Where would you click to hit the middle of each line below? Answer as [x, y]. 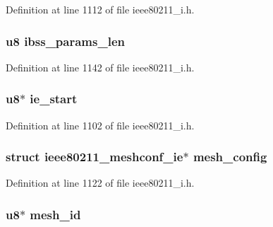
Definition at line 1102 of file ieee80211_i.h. [100, 125]
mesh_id [55, 214]
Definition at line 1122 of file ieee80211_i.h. [100, 183]
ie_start [54, 99]
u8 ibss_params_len [65, 41]
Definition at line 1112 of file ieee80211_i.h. [100, 9]
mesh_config [230, 157]
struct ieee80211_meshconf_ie [95, 157]
